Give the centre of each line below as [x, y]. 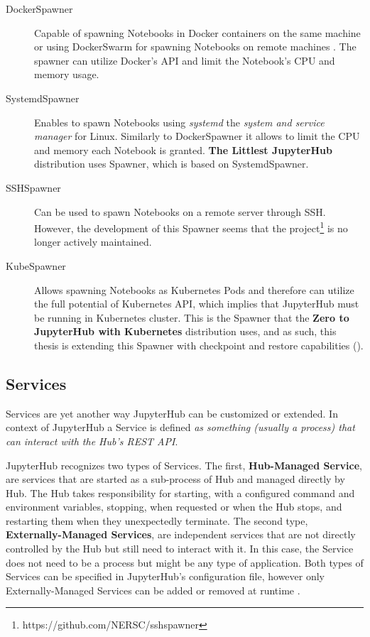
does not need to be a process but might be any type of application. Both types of [185, 562]
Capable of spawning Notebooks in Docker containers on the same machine [197, 32]
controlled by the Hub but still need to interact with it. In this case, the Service [180, 549]
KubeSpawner [36, 265]
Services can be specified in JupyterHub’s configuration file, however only [165, 576]
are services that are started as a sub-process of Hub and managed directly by [175, 479]
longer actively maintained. [93, 242]
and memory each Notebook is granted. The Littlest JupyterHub [183, 149]
